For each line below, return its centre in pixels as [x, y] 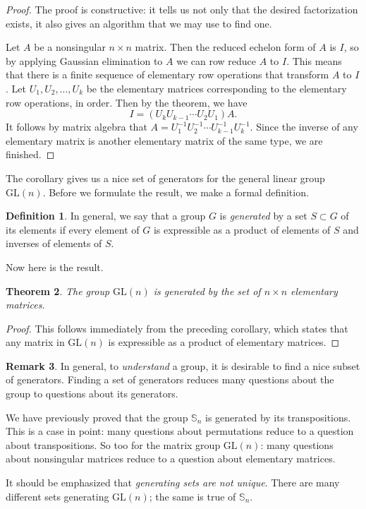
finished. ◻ [30, 154]
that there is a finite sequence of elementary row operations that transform [167, 74]
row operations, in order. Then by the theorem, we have [127, 102]
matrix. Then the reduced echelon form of [225, 47]
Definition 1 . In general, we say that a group [106, 216]
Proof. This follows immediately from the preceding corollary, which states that [177, 328]
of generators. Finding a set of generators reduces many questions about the [170, 379]
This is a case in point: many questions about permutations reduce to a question [180, 431]
